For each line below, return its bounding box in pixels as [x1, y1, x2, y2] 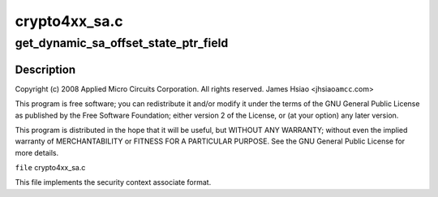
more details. [15, 148, 59, 157]
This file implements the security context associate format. [15, 178, 212, 187]
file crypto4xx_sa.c [15, 163, 86, 173]
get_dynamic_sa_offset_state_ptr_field [15, 36, 229, 50]
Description [15, 62, 76, 76]
